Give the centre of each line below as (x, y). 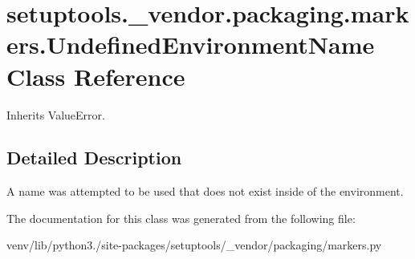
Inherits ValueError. (56, 114)
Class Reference (96, 76)
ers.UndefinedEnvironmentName (191, 45)
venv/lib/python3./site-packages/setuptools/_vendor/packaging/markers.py (194, 245)
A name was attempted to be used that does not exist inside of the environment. (205, 191)
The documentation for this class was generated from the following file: (181, 218)
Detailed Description (94, 158)
